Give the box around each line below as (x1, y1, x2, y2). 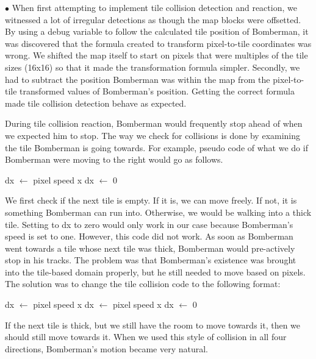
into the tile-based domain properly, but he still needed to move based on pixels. (5, 265, 306, 278)
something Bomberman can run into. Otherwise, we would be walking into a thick (5, 205, 312, 218)
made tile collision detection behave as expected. (5, 96, 187, 109)
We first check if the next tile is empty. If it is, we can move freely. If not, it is (5, 194, 297, 207)
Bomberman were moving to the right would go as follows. (5, 153, 223, 166)
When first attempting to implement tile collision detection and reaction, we (12, 1, 297, 13)
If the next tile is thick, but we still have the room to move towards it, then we (5, 318, 301, 331)
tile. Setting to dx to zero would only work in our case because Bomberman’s (5, 218, 293, 230)
